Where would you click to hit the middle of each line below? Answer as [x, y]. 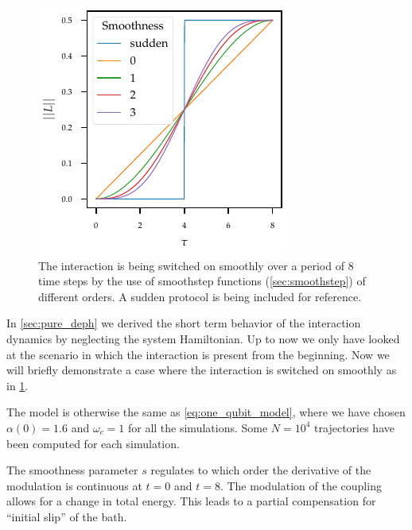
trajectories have [354, 427]
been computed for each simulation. [93, 443]
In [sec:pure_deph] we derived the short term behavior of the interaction [184, 323]
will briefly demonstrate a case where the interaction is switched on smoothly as [202, 370]
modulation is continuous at [74, 485]
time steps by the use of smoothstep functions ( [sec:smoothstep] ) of [202, 281]
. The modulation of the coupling [301, 485]
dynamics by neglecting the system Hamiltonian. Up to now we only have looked [203, 338]
